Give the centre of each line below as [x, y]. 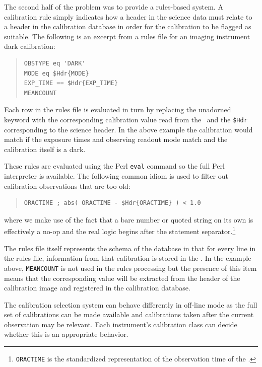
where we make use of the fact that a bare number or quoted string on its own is [129, 219]
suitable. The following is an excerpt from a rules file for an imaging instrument [127, 36]
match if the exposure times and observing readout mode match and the [116, 139]
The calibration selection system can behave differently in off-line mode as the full [131, 304]
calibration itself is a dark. [45, 149]
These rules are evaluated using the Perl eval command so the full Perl [114, 166]
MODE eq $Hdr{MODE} [56, 73]
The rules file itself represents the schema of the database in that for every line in [130, 248]
